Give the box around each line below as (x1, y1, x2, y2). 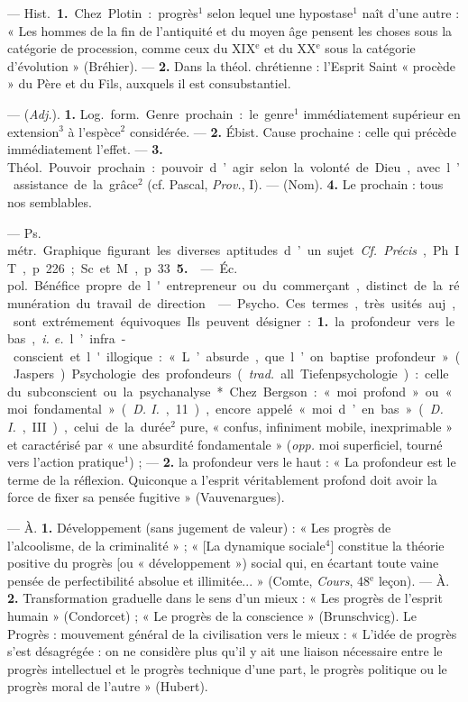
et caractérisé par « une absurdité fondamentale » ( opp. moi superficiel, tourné (7, 434, 443, 453)
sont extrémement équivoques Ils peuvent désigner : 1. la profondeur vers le (13, 311, 455, 330)
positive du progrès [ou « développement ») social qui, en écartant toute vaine (7, 553, 439, 572)
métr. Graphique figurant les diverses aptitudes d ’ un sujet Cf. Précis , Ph (7, 241, 449, 260)
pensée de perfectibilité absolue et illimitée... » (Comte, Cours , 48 (7, 570, 371, 589)
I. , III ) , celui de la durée (7, 417, 171, 436)
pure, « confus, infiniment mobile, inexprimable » (179, 417, 453, 436)
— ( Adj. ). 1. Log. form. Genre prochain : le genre (7, 104, 295, 123)
